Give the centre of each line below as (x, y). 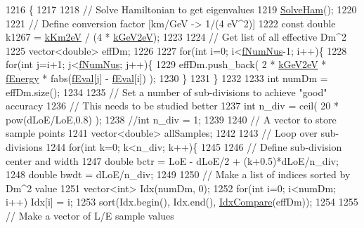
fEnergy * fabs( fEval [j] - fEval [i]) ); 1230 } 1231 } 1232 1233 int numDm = (167, 78)
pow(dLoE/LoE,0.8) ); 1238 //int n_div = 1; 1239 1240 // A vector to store (171, 119)
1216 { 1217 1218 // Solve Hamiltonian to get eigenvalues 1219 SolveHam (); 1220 (181, 9)
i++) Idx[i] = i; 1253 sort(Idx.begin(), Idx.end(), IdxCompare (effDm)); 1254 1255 (182, 202)
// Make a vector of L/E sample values (90, 215)
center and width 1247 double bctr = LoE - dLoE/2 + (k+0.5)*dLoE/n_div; (172, 160)
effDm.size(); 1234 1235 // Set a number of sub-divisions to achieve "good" (167, 92)
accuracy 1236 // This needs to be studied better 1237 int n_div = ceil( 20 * (172, 106)
